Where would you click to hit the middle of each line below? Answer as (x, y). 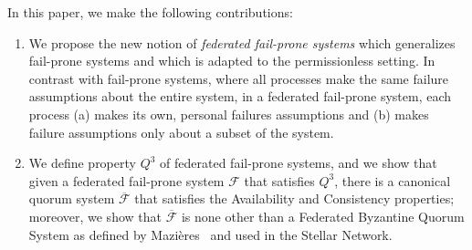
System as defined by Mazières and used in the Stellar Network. (210, 234)
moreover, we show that (95, 216)
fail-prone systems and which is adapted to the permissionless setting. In (232, 61)
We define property (82, 163)
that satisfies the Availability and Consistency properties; (294, 198)
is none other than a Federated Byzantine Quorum (323, 216)
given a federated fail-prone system (126, 180)
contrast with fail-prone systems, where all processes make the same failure (239, 78)
